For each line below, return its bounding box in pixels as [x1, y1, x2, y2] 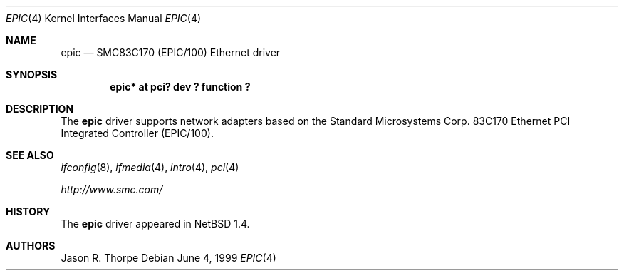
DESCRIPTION [6, 103, 74, 115]
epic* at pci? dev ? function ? [110, 81, 251, 93]
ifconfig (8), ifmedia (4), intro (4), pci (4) [61, 161, 239, 173]
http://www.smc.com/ [61, 183, 163, 195]
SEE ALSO [6, 149, 54, 161]
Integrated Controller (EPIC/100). [61, 127, 214, 139]
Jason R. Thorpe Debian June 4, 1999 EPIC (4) [61, 252, 276, 264]
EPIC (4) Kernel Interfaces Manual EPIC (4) [6, 12, 202, 24]
